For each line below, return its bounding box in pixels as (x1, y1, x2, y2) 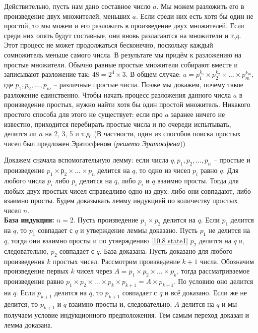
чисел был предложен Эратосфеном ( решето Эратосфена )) (4, 138, 186, 148)
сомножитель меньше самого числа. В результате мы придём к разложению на (4, 49, 242, 59)
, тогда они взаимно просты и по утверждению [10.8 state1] (7, 235, 188, 246)
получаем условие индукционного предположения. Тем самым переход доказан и (4, 310, 249, 320)
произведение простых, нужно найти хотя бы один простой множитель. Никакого (4, 99, 251, 110)
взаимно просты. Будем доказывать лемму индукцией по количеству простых (4, 195, 238, 206)
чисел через (76, 266, 112, 276)
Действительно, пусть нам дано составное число (4, 1, 151, 11)
